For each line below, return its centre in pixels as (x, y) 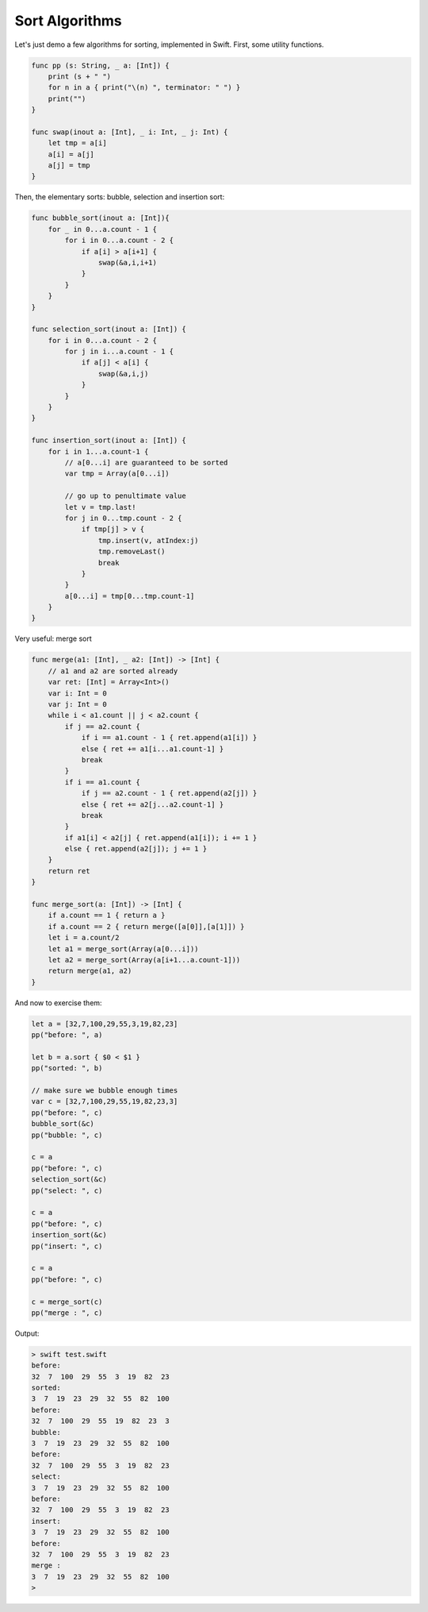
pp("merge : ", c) (67, 1313)
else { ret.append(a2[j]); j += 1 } (136, 849)
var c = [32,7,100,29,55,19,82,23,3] (105, 1101)
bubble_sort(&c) (63, 1124)
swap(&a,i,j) (123, 374)
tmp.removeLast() (132, 551)
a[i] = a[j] (71, 154)
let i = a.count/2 (84, 938)
